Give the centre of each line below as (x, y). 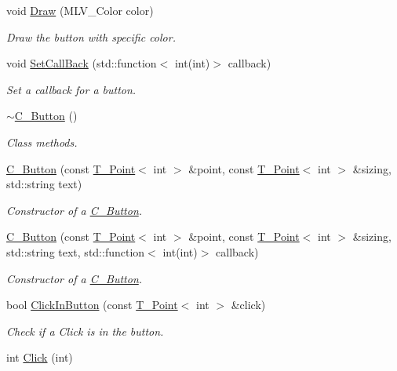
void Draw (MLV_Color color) (80, 10)
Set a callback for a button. (71, 89)
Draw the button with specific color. (91, 36)
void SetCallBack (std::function (82, 63)
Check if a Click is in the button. (85, 331)
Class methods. (42, 142)
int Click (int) (40, 357)
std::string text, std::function (76, 251)
